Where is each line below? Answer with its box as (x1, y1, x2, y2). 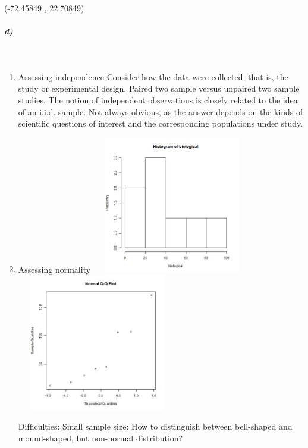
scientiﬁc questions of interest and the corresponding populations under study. (18, 117, 303, 130)
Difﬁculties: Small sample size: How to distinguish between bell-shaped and (18, 420, 293, 433)
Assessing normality (18, 263, 91, 275)
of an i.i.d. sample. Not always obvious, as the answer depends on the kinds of (18, 105, 303, 118)
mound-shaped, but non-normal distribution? (18, 432, 183, 444)
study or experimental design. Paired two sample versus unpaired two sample (18, 82, 300, 94)
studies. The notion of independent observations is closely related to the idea (18, 93, 298, 106)
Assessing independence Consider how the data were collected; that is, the (18, 70, 288, 83)
